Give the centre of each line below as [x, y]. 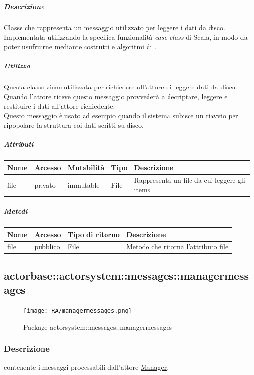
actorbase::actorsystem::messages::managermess [127, 275]
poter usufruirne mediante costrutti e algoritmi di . [80, 46]
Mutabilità [86, 167]
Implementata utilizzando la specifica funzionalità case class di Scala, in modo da [126, 37]
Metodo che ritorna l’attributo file [177, 247]
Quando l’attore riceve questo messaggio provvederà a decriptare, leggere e [116, 96]
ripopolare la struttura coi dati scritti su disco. [74, 125]
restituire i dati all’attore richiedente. [60, 106]
